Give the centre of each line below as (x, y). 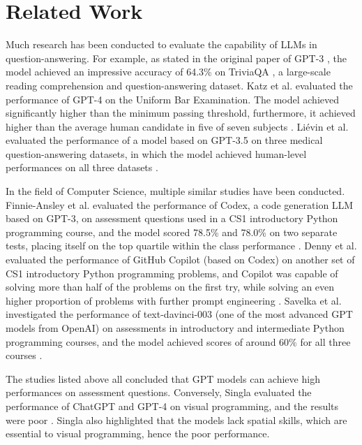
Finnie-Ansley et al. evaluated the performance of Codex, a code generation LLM (180, 204)
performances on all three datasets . (82, 167)
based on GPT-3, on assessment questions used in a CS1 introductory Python (172, 218)
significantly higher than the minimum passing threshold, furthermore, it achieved (181, 113)
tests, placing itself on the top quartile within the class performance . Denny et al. (181, 246)
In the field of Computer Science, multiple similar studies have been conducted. (175, 191)
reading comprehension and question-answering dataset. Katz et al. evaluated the (179, 85)
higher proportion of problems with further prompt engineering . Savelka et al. (174, 300)
